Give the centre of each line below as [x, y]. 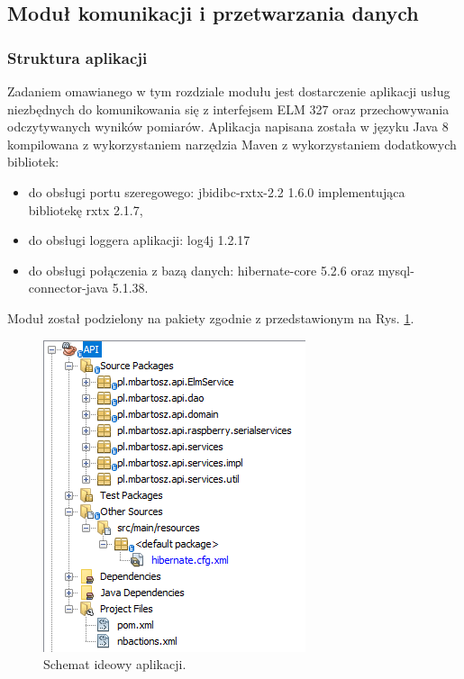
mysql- [396, 270]
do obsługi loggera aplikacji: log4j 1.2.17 [139, 240]
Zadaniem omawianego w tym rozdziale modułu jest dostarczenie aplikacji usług [229, 91]
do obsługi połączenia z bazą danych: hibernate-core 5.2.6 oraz [201, 270]
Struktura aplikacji [77, 57]
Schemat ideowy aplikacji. [115, 664]
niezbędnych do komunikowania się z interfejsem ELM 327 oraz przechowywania [228, 109]
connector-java [68, 288]
